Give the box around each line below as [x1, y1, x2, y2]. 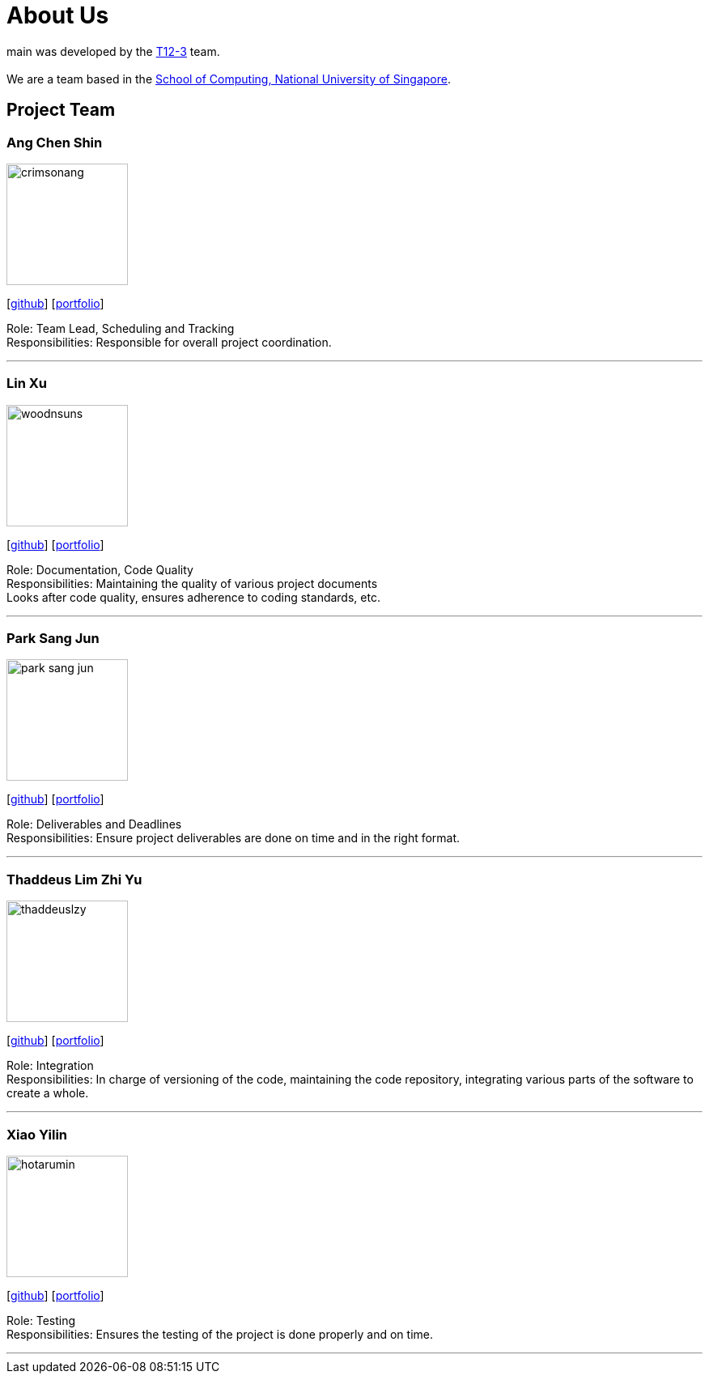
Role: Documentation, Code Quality [6, 562, 193, 577]
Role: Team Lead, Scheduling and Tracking [6, 321, 235, 335]
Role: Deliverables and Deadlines [6, 817, 182, 832]
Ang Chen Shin [6, 134, 103, 151]
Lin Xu [6, 375, 48, 392]
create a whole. [6, 1086, 89, 1101]
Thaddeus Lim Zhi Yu [6, 871, 142, 888]
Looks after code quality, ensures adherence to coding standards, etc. [6, 590, 380, 604]
